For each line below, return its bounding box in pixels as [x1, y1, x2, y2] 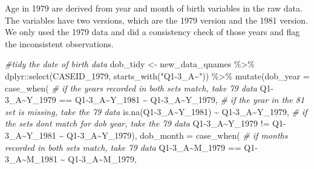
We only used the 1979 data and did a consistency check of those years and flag [5, 25, 300, 38]
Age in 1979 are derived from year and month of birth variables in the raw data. [5, 2, 303, 14]
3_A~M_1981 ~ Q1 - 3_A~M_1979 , [5, 153, 137, 165]
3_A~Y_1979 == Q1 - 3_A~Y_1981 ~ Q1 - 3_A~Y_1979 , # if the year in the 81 [5, 93, 305, 106]
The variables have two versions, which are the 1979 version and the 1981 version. [5, 13, 309, 26]
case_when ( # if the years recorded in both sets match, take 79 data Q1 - [5, 81, 274, 94]
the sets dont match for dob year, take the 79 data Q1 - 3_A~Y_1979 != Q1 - [5, 117, 286, 130]
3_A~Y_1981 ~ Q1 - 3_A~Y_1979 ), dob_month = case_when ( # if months [5, 128, 288, 141]
